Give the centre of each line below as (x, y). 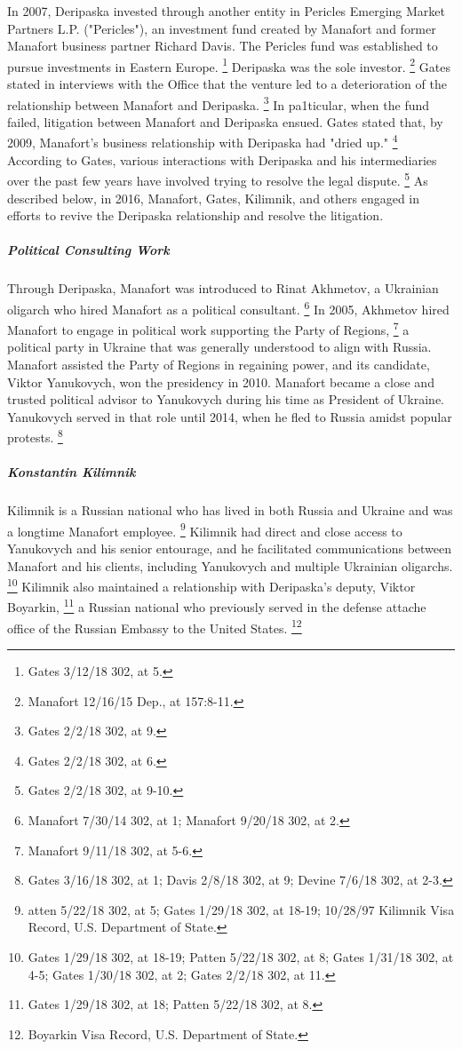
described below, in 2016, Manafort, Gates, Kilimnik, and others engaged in (214, 198)
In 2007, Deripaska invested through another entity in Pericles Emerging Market (227, 11)
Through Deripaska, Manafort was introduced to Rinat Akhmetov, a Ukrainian (223, 288)
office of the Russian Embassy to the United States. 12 (155, 626)
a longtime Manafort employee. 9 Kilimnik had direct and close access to (205, 529)
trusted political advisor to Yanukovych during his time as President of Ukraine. (226, 399)
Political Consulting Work (88, 250)
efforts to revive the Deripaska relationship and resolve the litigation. (195, 215)
